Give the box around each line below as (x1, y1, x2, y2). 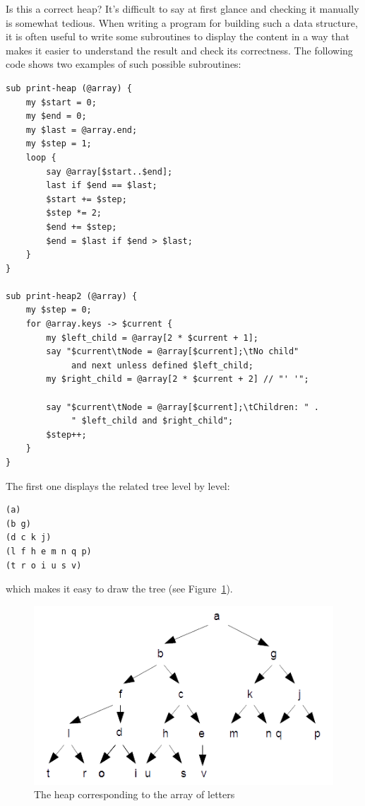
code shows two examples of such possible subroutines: (6, 57, 241, 71)
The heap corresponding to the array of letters (34, 787, 235, 802)
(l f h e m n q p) (6, 546, 92, 556)
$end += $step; (46, 221, 117, 232)
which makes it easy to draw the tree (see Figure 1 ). (6, 581, 233, 596)
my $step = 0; (25, 305, 92, 315)
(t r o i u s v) (6, 560, 82, 571)
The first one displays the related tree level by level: (6, 478, 230, 493)
